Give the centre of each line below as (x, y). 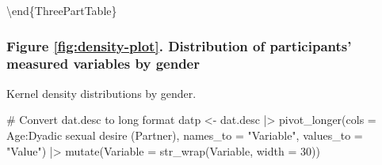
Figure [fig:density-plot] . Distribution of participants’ (179, 45)
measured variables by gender (103, 64)
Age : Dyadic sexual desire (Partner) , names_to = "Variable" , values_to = (185, 135)
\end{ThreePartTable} (62, 10)
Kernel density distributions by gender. (101, 93)
